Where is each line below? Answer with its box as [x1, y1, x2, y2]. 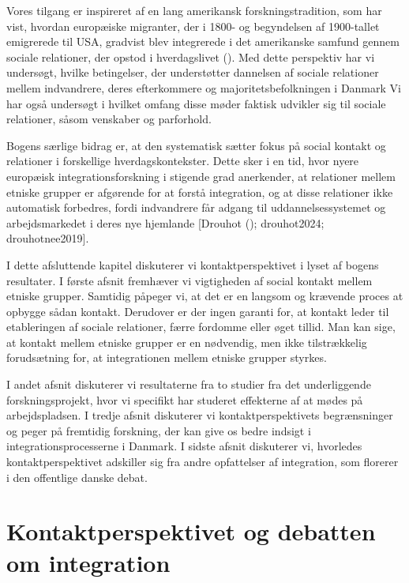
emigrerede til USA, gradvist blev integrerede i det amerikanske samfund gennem [6, 33, 400, 50]
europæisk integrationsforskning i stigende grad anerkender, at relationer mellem [6, 167, 396, 184]
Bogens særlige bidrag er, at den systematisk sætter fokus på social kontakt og [6, 137, 386, 153]
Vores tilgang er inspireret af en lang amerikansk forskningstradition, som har [6, 2, 382, 18]
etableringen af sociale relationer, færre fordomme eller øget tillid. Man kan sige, [6, 318, 396, 335]
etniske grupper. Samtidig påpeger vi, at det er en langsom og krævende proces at [6, 288, 403, 304]
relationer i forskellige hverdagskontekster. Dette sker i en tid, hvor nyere [6, 152, 359, 169]
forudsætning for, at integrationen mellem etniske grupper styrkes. [6, 349, 327, 366]
